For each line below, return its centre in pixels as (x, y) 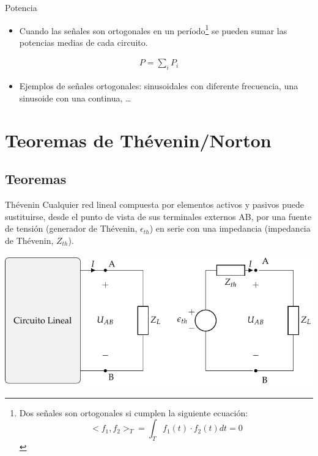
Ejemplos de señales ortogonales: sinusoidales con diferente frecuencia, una (159, 86)
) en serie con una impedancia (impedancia (230, 228)
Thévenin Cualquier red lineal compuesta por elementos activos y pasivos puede (154, 204)
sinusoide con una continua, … (75, 97)
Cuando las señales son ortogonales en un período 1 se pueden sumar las (153, 29)
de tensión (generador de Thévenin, (71, 228)
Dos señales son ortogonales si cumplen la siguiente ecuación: (134, 412)
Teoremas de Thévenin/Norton (138, 140)
